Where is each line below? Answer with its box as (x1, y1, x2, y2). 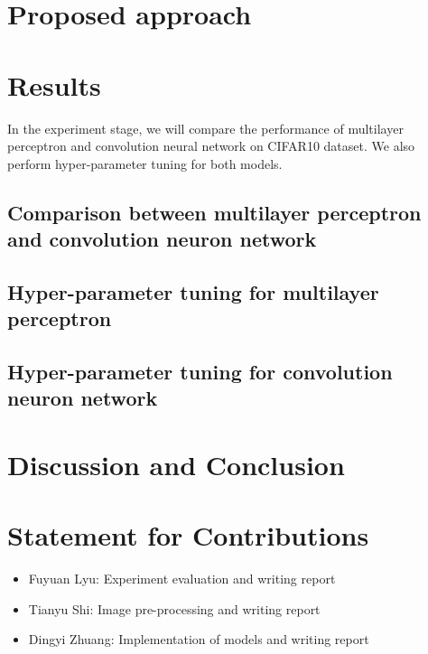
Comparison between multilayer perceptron (7, 198, 422, 226)
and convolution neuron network (7, 225, 317, 253)
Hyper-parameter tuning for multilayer (7, 277, 379, 305)
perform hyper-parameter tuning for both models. (7, 154, 283, 173)
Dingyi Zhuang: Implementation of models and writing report (28, 630, 369, 649)
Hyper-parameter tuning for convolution (7, 358, 393, 386)
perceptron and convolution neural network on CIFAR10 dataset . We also (7, 136, 415, 155)
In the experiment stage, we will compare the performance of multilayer (7, 118, 404, 137)
